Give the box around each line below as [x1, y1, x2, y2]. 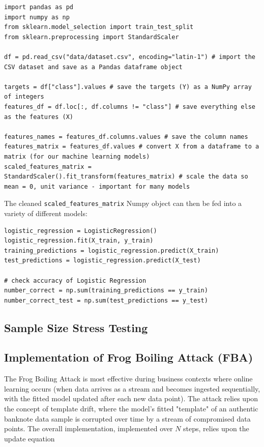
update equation [4, 433, 55, 443]
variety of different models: [4, 207, 87, 218]
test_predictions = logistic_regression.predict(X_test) [4, 257, 201, 264]
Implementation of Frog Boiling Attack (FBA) [4, 349, 253, 365]
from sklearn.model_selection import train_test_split [4, 23, 194, 31]
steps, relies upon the [183, 423, 249, 434]
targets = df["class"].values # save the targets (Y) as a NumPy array [4, 83, 252, 91]
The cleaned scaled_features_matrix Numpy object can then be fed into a [4, 198, 242, 208]
